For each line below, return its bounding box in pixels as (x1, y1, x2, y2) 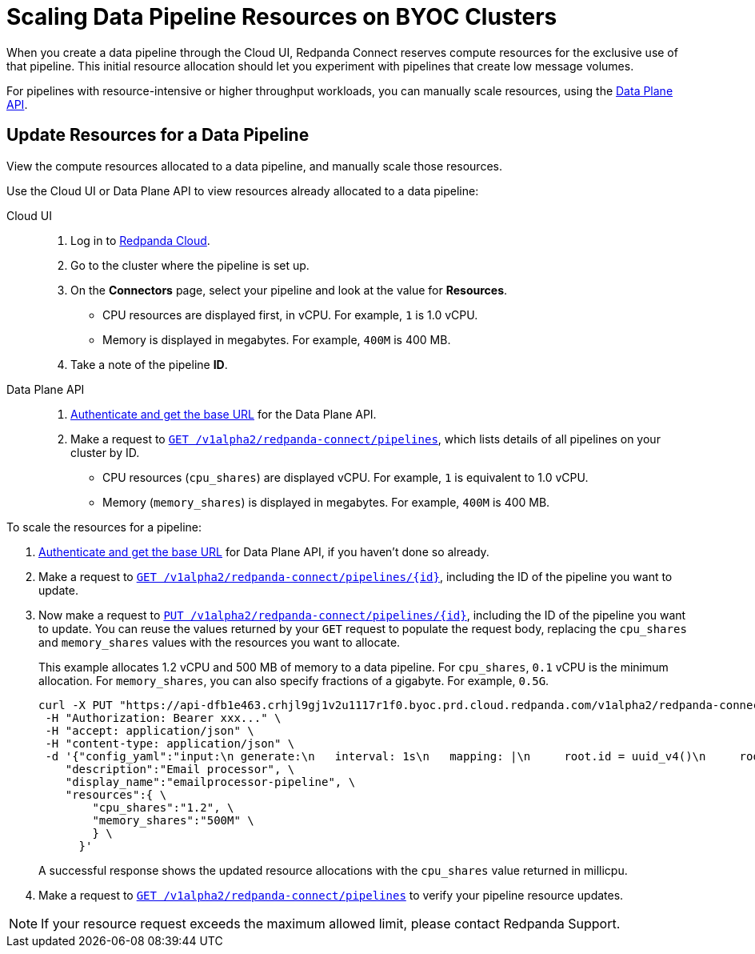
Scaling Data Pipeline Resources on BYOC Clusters (6, 3, 557, 30)
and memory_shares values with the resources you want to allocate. (38, 635, 401, 649)
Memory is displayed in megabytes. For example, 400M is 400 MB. (102, 332, 451, 347)
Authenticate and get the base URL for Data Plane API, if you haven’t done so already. (38, 544, 489, 559)
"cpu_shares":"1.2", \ (92, 800, 234, 814)
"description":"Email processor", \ (65, 762, 295, 776)
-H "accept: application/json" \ (45, 724, 254, 737)
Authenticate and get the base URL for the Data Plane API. (70, 407, 377, 421)
